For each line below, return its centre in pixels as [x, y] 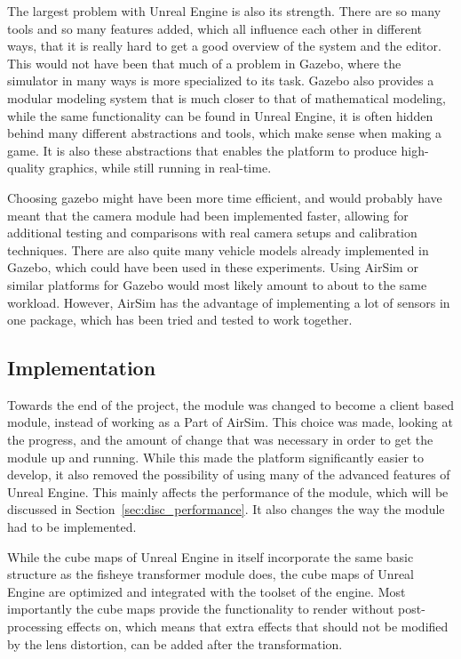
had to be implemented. [72, 527]
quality [26, 168]
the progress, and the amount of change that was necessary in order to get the [220, 440]
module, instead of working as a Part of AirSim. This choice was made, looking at [230, 422]
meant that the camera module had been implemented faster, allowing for [208, 215]
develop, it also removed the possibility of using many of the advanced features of [229, 474]
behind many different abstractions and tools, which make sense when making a [224, 133]
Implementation [82, 368]
